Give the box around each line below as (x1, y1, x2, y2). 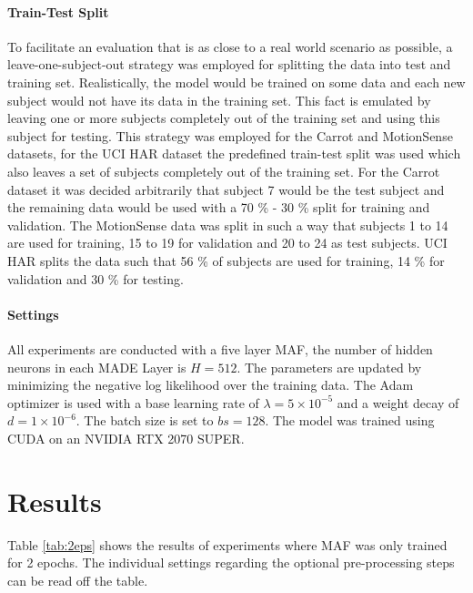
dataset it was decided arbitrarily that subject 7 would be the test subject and (7, 179, 445, 199)
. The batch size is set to (75, 411, 214, 430)
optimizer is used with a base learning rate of (7, 393, 259, 412)
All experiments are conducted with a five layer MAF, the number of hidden (7, 339, 433, 358)
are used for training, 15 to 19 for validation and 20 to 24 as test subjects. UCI (7, 233, 448, 252)
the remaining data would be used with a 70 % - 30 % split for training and (7, 198, 430, 217)
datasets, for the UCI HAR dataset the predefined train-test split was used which (7, 144, 461, 163)
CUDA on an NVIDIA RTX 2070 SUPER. (7, 428, 245, 447)
